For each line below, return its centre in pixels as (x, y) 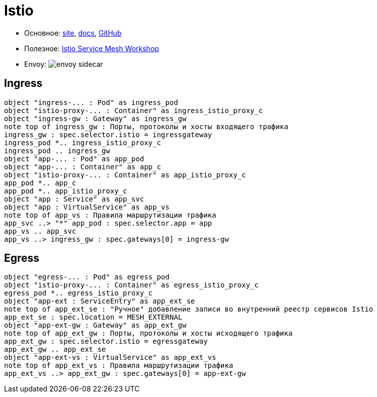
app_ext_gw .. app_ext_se (55, 350)
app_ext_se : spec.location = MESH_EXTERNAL (93, 317)
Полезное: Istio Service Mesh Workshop (92, 48)
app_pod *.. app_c (40, 183)
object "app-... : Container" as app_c (83, 167)
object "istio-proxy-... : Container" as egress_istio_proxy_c (131, 285)
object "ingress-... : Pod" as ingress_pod (91, 102)
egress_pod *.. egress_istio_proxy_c (79, 293)
